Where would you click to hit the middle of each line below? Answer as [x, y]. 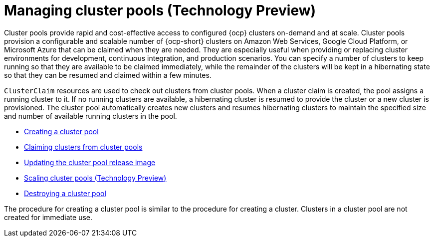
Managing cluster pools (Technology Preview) [160, 10]
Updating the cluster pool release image [90, 162]
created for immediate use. [48, 217]
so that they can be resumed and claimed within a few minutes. [108, 75]
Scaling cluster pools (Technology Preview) [95, 178]
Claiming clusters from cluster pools [83, 147]
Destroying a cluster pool [65, 193]
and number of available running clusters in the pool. [91, 116]
